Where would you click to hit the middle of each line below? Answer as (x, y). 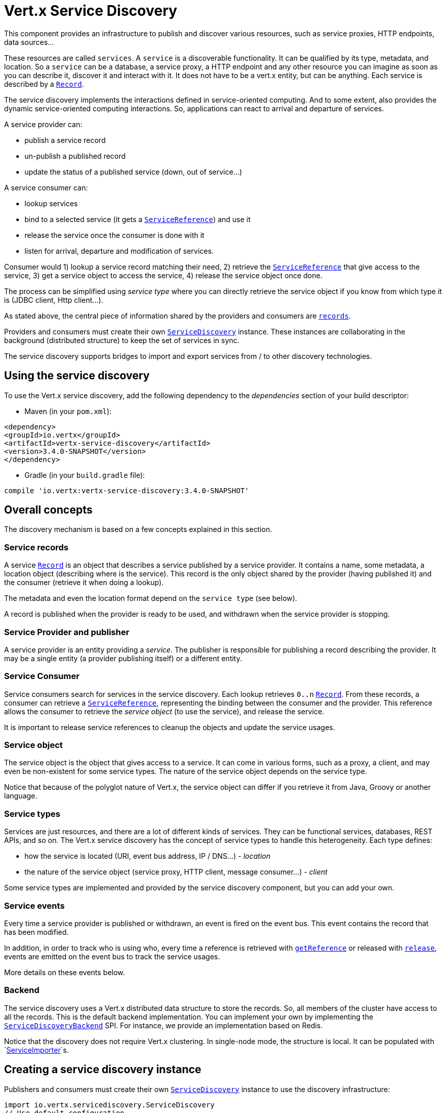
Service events (34, 905)
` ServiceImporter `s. (36, 1050)
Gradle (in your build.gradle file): (85, 475)
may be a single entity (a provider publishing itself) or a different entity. (123, 658)
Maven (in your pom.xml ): (68, 411)
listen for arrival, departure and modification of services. (119, 251)
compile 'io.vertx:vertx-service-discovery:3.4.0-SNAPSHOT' (127, 490)
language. (21, 796)
